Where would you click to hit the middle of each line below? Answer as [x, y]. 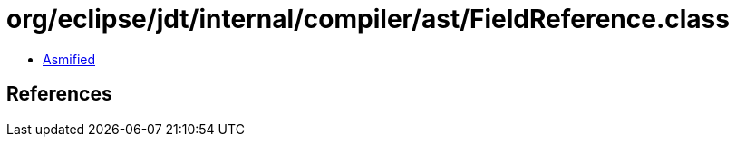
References [59, 94]
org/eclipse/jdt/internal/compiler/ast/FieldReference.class [368, 19]
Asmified [69, 59]
